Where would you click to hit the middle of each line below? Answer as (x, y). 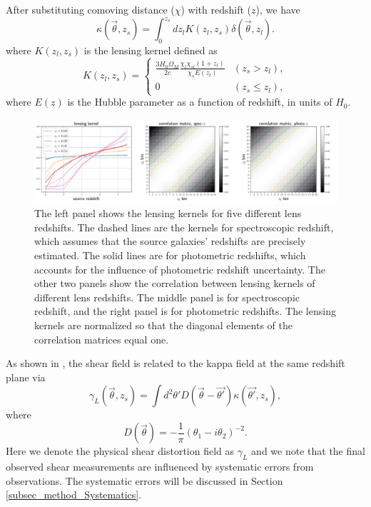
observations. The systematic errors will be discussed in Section (144, 480)
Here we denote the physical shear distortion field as (120, 451)
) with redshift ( (216, 9)
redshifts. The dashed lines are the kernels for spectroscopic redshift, (184, 227)
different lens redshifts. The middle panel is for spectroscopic (167, 297)
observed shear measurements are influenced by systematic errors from (160, 467)
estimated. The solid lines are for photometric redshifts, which (170, 255)
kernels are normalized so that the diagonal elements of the (163, 325)
